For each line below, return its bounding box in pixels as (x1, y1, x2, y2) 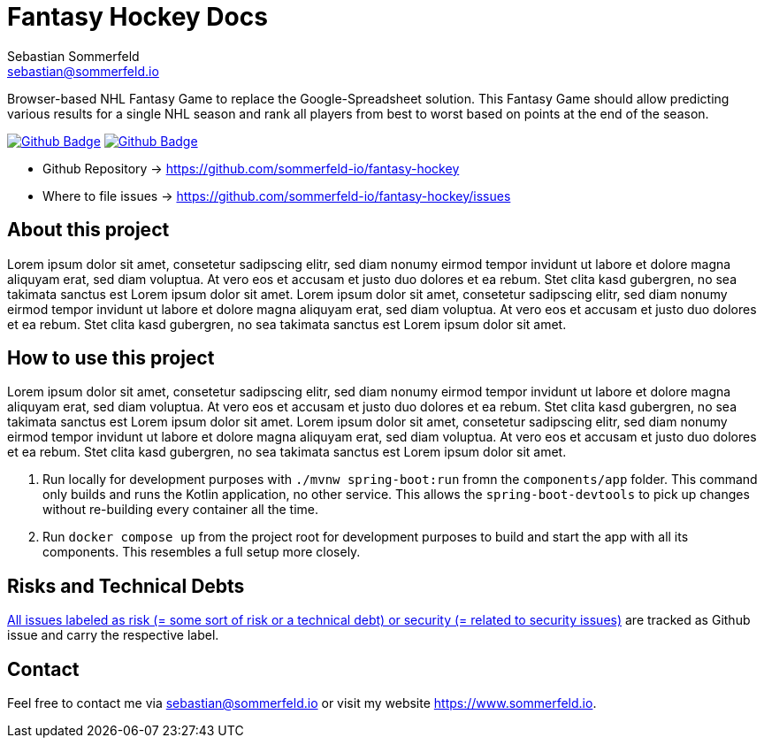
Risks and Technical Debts (7, 574, 245, 597)
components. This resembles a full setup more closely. (42, 544, 361, 560)
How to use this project (7, 347, 215, 370)
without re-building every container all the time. (42, 502, 319, 518)
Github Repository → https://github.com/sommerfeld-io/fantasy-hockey (42, 160, 460, 176)
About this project (7, 219, 170, 242)
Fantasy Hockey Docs (7, 2, 268, 32)
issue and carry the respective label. (7, 627, 219, 643)
